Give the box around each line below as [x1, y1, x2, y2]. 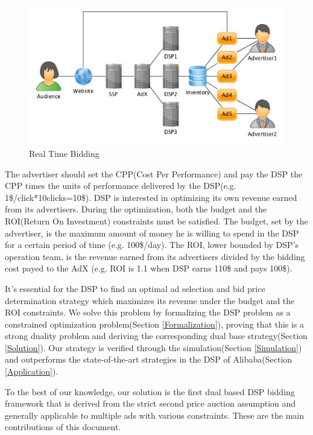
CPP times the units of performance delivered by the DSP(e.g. [5, 179, 236, 192]
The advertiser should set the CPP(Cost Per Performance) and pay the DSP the [5, 167, 303, 180]
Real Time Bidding [29, 147, 100, 159]
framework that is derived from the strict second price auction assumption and [5, 397, 296, 410]
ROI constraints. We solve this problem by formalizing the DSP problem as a [5, 306, 291, 319]
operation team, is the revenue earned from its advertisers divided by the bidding [5, 250, 305, 262]
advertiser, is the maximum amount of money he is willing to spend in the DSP [5, 226, 299, 239]
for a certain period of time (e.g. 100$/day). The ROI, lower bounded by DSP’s [5, 238, 299, 251]
